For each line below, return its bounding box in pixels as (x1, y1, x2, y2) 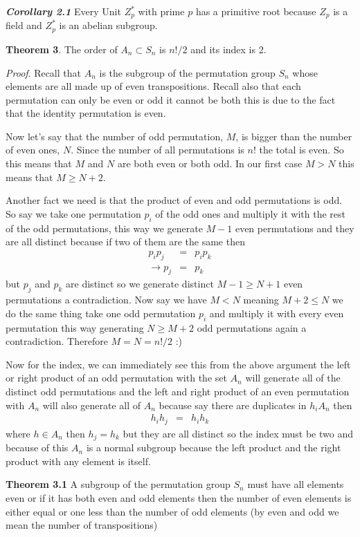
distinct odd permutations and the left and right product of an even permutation (6, 384, 350, 399)
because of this (6, 440, 69, 455)
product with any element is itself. (6, 453, 151, 468)
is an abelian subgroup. (59, 18, 158, 32)
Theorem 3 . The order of (6, 41, 118, 56)
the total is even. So (259, 142, 344, 157)
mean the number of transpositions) (6, 518, 158, 532)
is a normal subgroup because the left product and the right (86, 440, 341, 455)
